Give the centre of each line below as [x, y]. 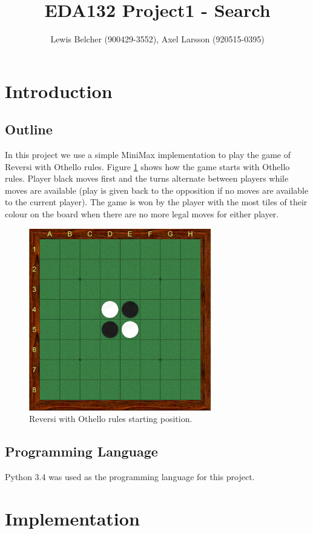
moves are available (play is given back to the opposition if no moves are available [157, 190]
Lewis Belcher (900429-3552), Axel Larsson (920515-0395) [157, 39]
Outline [29, 129]
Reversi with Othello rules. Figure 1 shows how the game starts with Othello [147, 166]
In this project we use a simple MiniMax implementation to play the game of [148, 155]
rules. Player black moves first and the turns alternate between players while [147, 178]
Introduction [59, 91]
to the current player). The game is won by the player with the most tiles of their [156, 202]
